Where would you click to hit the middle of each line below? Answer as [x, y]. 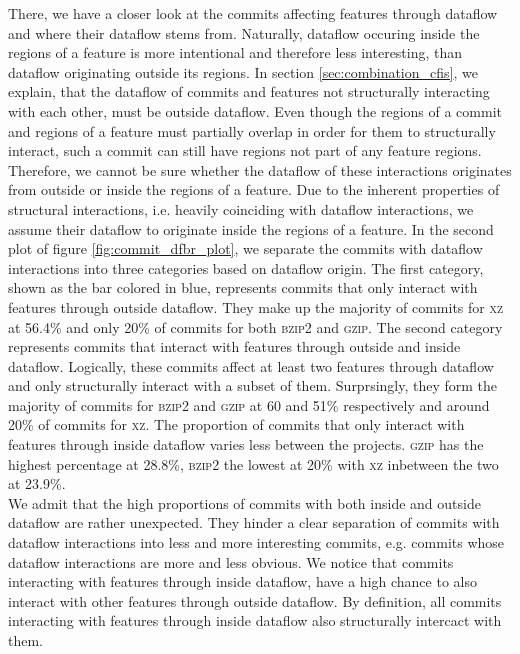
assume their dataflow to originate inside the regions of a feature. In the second [251, 228]
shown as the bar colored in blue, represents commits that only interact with [243, 287]
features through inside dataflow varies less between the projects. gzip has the [246, 444]
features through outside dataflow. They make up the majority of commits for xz [256, 306]
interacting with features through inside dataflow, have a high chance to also [242, 581]
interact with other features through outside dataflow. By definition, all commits [255, 600]
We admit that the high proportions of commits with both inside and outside [244, 502]
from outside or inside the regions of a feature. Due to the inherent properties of [254, 189]
